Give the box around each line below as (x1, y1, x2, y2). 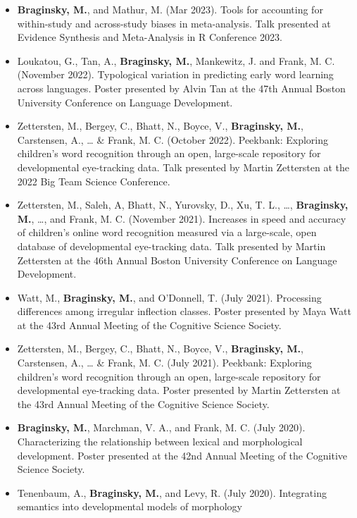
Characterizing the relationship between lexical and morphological (17, 434, 303, 449)
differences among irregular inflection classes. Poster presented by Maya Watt (17, 304, 351, 319)
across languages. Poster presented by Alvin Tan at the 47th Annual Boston (17, 80, 346, 95)
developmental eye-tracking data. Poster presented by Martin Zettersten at (17, 383, 341, 397)
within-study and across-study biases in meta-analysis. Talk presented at (17, 16, 331, 30)
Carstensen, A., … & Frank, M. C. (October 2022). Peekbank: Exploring (17, 132, 329, 147)
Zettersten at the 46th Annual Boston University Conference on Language (17, 252, 337, 267)
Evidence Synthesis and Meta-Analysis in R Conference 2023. (17, 30, 282, 44)
